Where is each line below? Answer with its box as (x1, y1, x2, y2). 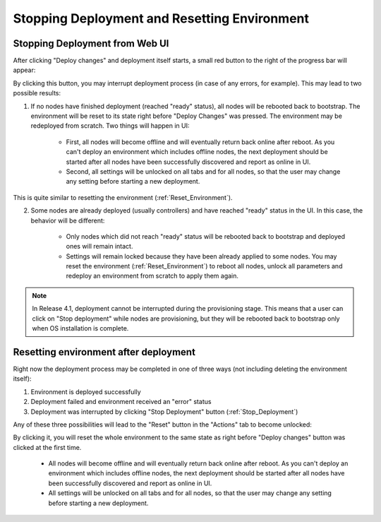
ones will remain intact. (66, 242, 133, 251)
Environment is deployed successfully (30, 387, 141, 396)
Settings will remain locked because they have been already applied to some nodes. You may (66, 251, 337, 261)
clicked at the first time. (13, 443, 82, 451)
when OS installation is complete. (32, 324, 129, 333)
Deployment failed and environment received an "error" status (30, 398, 212, 406)
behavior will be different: (30, 216, 105, 225)
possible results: (13, 89, 61, 97)
